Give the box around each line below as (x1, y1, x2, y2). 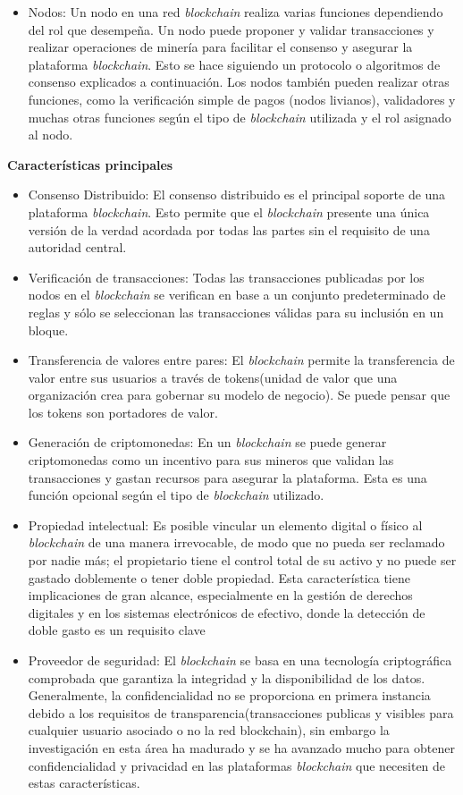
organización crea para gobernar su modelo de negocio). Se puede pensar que (28, 385, 450, 404)
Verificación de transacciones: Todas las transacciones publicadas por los (28, 267, 425, 286)
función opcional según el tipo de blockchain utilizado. (28, 486, 324, 504)
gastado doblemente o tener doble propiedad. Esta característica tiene (28, 568, 410, 587)
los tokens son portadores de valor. (28, 402, 218, 421)
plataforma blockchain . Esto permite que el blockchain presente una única (28, 202, 430, 221)
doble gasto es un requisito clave (28, 621, 206, 639)
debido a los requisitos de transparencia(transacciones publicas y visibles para (28, 703, 454, 722)
